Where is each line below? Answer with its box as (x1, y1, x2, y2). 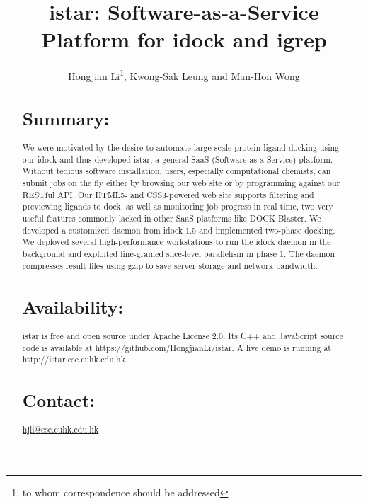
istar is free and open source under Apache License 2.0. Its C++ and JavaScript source (22, 329, 343, 341)
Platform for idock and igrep (41, 25, 327, 54)
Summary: (22, 105, 110, 130)
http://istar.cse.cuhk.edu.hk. (22, 353, 128, 365)
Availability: (22, 294, 124, 319)
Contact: (22, 388, 96, 413)
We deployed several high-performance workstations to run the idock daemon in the (22, 236, 331, 248)
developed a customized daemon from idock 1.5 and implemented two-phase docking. (22, 224, 335, 236)
